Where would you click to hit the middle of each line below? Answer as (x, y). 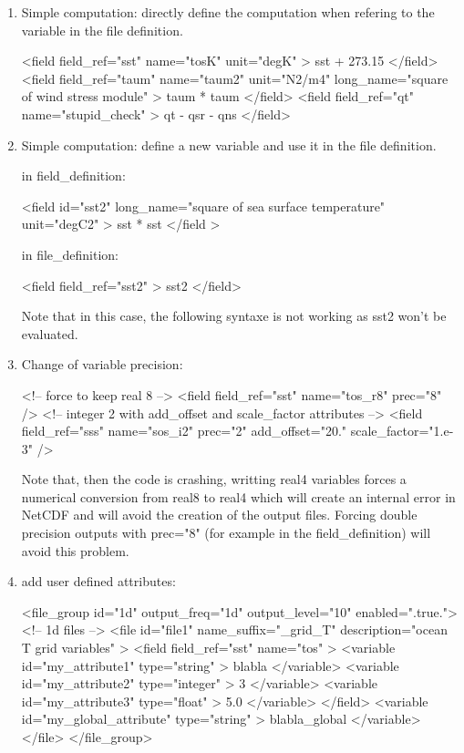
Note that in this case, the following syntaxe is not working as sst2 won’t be (234, 316)
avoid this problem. (75, 550)
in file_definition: (70, 254)
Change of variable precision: (102, 364)
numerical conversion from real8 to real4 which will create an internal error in (238, 496)
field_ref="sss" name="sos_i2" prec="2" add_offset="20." (184, 431)
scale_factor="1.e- (402, 431)
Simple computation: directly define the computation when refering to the (228, 12)
